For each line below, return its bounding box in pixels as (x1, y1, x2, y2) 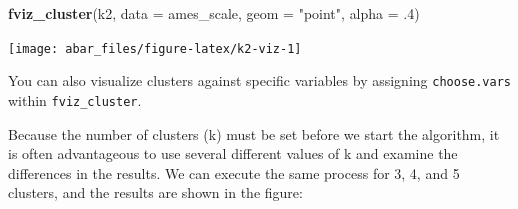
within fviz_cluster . (8, 89, 142, 110)
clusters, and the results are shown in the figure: (8, 182, 303, 203)
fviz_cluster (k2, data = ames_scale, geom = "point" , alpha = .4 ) (8, 3, 420, 23)
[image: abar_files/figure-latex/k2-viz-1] (8, 41, 302, 56)
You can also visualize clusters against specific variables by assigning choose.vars (8, 70, 511, 91)
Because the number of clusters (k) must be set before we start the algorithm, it (8, 123, 500, 144)
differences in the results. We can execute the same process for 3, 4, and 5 (8, 162, 460, 183)
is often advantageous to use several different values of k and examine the (8, 143, 458, 164)
